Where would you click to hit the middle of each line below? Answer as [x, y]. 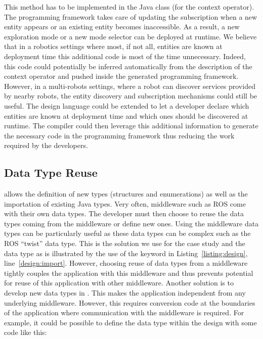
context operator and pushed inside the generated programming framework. [121, 76]
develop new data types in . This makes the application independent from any [125, 293]
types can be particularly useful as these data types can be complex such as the [127, 233]
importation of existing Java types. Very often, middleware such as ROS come [125, 203]
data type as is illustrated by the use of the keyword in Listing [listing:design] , [126, 253]
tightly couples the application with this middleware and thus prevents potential [129, 273]
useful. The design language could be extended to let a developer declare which [127, 105]
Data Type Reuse [51, 173]
